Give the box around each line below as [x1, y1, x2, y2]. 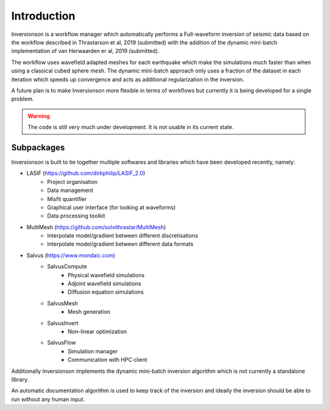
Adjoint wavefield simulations [68, 280, 141, 288]
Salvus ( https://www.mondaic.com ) [26, 252, 116, 259]
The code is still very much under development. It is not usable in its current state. [27, 124, 234, 131]
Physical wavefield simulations [68, 271, 145, 278]
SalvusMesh [47, 299, 79, 307]
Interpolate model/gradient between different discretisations [47, 232, 198, 239]
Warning [27, 112, 50, 119]
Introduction [11, 9, 76, 23]
